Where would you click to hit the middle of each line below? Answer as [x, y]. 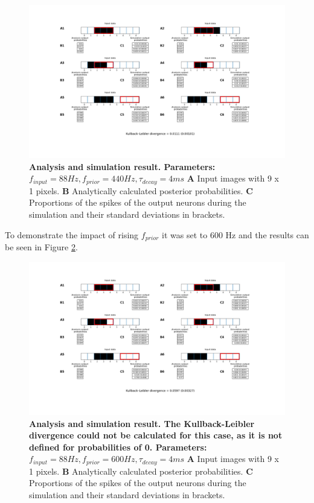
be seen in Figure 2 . [41, 247]
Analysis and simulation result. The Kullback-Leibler [142, 423]
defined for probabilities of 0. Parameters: [118, 447]
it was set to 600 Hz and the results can [235, 234]
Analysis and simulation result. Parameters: [122, 166]
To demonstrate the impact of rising [72, 234]
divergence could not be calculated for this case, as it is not [156, 435]
